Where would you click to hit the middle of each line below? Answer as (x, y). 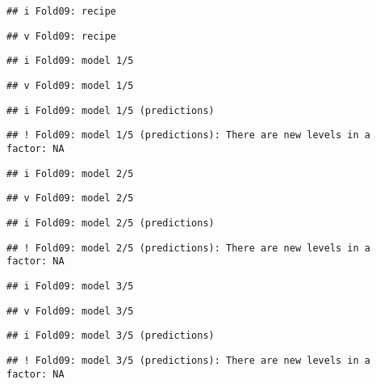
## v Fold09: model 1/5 (70, 85)
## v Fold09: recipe (62, 36)
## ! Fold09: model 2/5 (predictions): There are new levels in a (189, 248)
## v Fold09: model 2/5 (70, 198)
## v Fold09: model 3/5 (70, 311)
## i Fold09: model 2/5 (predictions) (111, 223)
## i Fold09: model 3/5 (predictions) (111, 336)
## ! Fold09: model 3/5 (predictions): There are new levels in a (189, 360)
